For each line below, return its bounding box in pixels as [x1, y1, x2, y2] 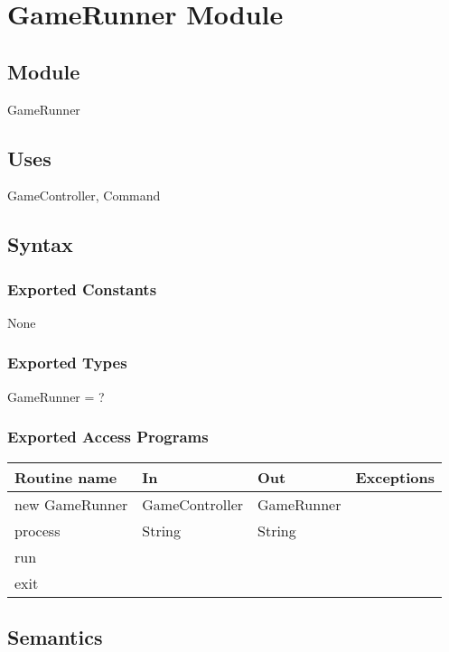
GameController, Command [7, 186, 161, 205]
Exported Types [7, 351, 127, 374]
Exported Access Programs [7, 425, 209, 448]
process [14, 519, 61, 541]
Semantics [7, 622, 103, 650]
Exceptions [355, 466, 435, 488]
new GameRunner [14, 493, 128, 515]
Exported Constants [7, 277, 157, 300]
